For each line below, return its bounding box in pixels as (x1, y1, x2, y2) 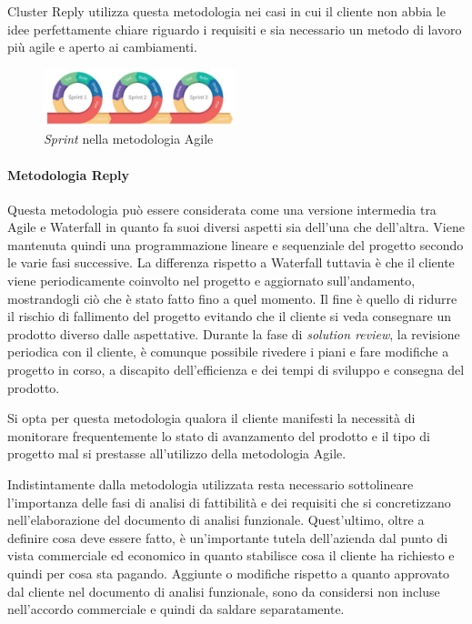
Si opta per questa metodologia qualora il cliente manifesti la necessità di (7, 408, 416, 428)
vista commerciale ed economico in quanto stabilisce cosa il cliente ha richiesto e (7, 546, 455, 565)
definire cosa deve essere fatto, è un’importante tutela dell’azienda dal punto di (7, 528, 448, 547)
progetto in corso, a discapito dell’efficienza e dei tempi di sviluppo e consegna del (7, 360, 465, 379)
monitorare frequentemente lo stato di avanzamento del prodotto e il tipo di (7, 426, 430, 445)
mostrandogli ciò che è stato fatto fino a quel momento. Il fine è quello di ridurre (7, 288, 457, 307)
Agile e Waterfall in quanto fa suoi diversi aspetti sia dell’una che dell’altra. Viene (7, 217, 465, 237)
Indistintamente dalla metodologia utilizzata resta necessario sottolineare (7, 475, 414, 494)
